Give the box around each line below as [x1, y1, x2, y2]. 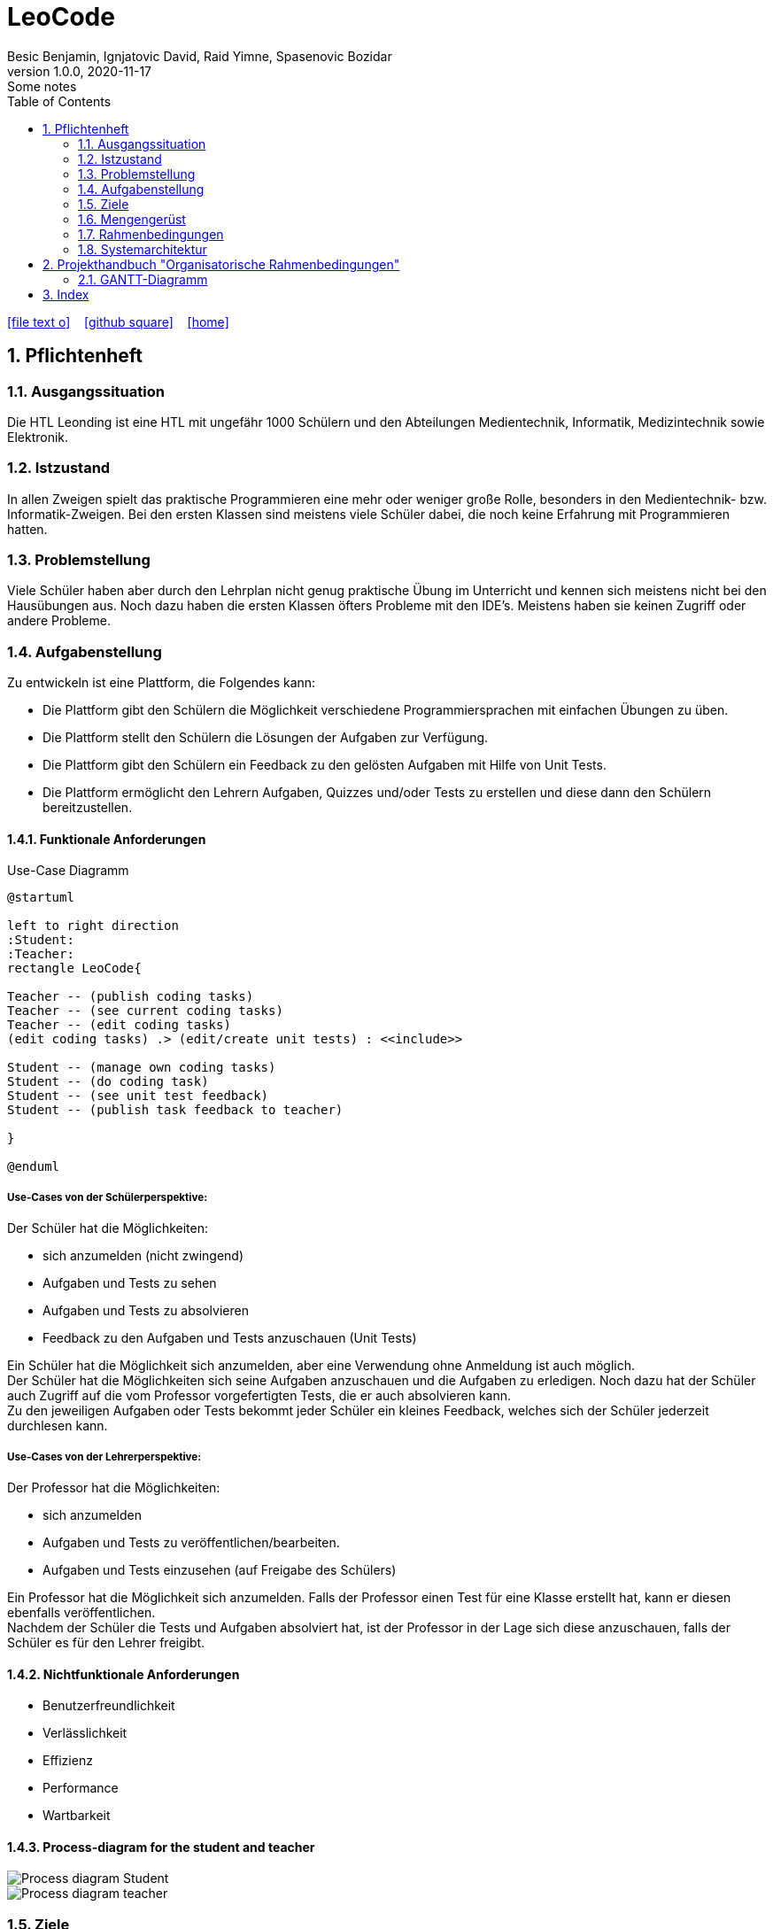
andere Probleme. [7, 613, 111, 629]
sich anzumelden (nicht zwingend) [43, 1248, 244, 1264]
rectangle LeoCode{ [7, 961, 142, 976]
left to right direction [7, 918, 179, 934]
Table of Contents [7, 93, 112, 109]
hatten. [7, 521, 48, 537]
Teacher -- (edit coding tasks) [7, 1018, 231, 1033]
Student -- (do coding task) [7, 1074, 209, 1089]
